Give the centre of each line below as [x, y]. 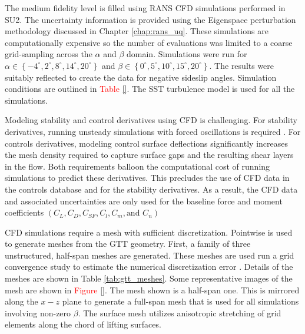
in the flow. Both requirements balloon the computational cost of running [137, 166]
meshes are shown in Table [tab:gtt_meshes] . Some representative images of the [149, 278]
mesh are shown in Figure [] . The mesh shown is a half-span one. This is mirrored [152, 290]
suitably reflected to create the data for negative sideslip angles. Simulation [141, 77]
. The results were [242, 65]
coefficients [24, 212]
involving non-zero [38, 312]
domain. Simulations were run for [187, 54]
